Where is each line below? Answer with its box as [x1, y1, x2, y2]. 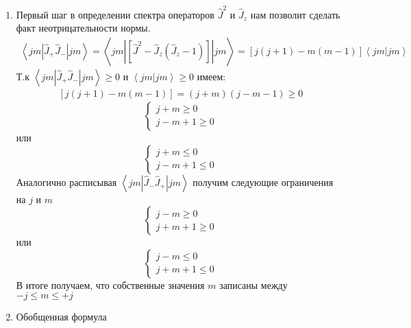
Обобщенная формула [16, 309, 107, 324]
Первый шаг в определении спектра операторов [16, 7, 214, 21]
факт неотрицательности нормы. [16, 21, 151, 35]
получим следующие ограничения [192, 174, 334, 189]
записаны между [219, 277, 288, 292]
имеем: [197, 69, 226, 83]
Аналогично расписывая [16, 174, 117, 189]
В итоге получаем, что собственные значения [16, 277, 205, 292]
